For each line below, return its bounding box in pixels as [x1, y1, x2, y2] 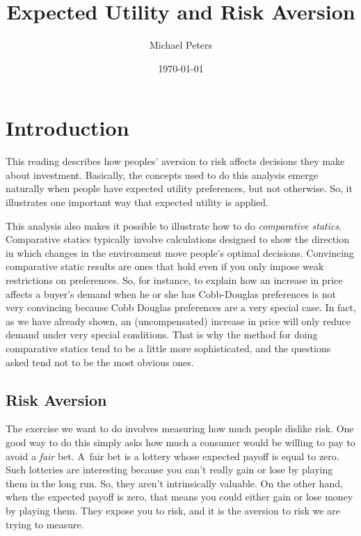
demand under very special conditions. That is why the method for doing [6, 327, 318, 342]
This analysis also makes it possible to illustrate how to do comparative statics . [6, 218, 342, 232]
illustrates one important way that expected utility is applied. [6, 195, 268, 210]
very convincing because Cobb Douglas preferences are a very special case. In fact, [6, 300, 356, 315]
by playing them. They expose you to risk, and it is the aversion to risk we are [6, 503, 340, 517]
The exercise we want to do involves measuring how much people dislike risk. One [6, 421, 354, 436]
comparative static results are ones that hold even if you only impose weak [6, 259, 324, 274]
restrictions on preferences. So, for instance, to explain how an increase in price [6, 273, 343, 287]
